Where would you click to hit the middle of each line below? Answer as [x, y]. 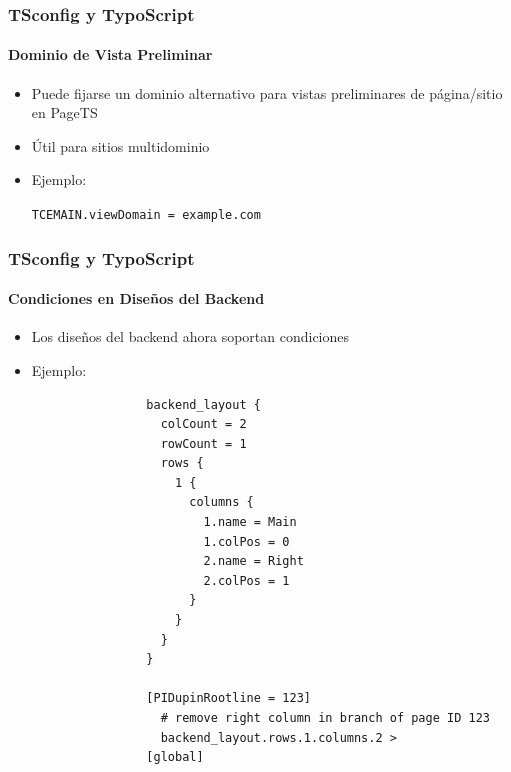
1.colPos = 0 [246, 541]
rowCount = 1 [203, 443]
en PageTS [64, 112]
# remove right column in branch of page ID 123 [325, 718]
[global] [175, 757]
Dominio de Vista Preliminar [110, 54]
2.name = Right [253, 561]
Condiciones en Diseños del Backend [136, 298]
